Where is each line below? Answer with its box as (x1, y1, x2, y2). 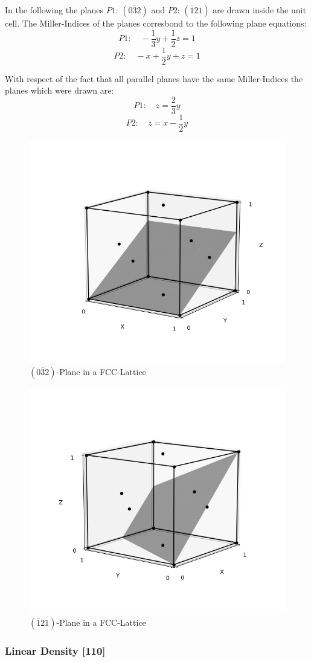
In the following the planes (5, 4, 104, 16)
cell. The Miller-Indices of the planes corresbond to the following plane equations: (5, 17, 307, 29)
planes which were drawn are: (5, 84, 114, 97)
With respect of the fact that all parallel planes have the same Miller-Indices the (5, 72, 303, 85)
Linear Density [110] (5, 643, 106, 658)
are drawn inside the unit (213, 4, 306, 16)
